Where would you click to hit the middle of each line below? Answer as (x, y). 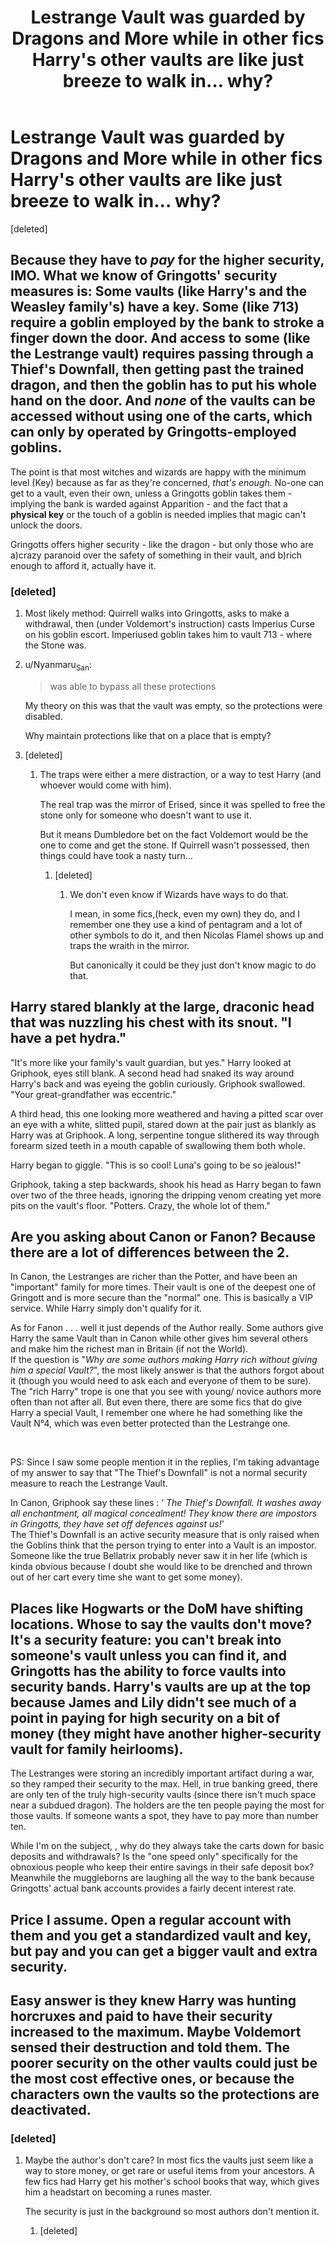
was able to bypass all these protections (133, 686)
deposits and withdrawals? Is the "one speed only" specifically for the (154, 1857)
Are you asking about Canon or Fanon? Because (163, 1237)
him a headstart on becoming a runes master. (118, 2192)
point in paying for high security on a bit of (145, 1717)
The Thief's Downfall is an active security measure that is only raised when (165, 1535)
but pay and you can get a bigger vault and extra (164, 1951)
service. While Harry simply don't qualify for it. (106, 1308)
